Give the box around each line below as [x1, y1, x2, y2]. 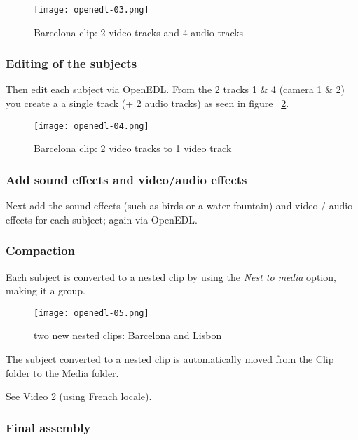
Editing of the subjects [6, 55, 137, 72]
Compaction [6, 242, 76, 259]
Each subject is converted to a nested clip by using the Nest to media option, [6, 269, 336, 284]
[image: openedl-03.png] [34, 5, 149, 15]
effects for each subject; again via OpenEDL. [6, 212, 198, 226]
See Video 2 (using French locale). [6, 389, 152, 404]
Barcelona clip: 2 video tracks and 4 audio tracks [34, 25, 244, 39]
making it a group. [6, 283, 86, 298]
